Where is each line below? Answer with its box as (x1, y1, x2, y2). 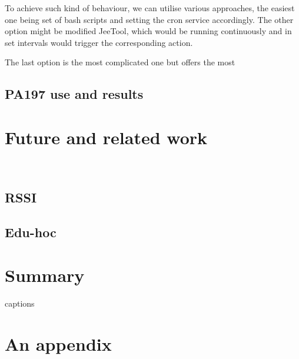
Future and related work (5, 125, 208, 149)
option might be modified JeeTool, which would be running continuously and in (5, 25, 292, 37)
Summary (5, 263, 85, 287)
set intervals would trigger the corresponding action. (5, 36, 193, 48)
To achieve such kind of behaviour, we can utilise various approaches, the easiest (5, 2, 295, 14)
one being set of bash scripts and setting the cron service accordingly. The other (5, 13, 294, 25)
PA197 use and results (5, 85, 144, 103)
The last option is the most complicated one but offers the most (5, 56, 235, 68)
